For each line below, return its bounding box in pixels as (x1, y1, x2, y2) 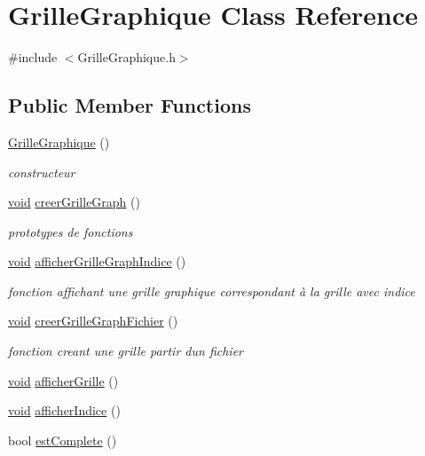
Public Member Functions (8, 91, 251, 119)
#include (8, 48, 58, 67)
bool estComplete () (8, 430, 117, 449)
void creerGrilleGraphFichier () (8, 311, 178, 330)
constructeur (8, 162, 75, 181)
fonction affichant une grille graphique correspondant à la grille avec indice (8, 281, 415, 300)
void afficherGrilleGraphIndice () (8, 252, 186, 271)
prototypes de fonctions (8, 222, 133, 240)
